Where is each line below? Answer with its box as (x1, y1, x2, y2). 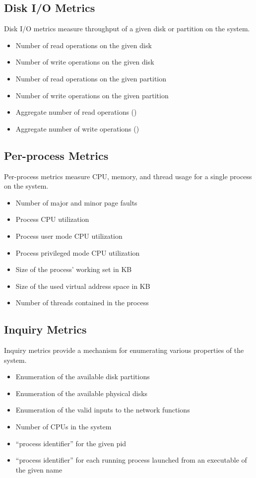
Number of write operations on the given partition (15, 90, 169, 100)
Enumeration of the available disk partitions (15, 371, 150, 382)
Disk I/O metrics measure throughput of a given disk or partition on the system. (4, 23, 250, 34)
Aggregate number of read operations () (15, 107, 137, 117)
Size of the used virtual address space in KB (15, 280, 150, 291)
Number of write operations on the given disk (15, 57, 154, 67)
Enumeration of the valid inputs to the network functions (15, 405, 190, 415)
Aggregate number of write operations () (15, 123, 139, 134)
